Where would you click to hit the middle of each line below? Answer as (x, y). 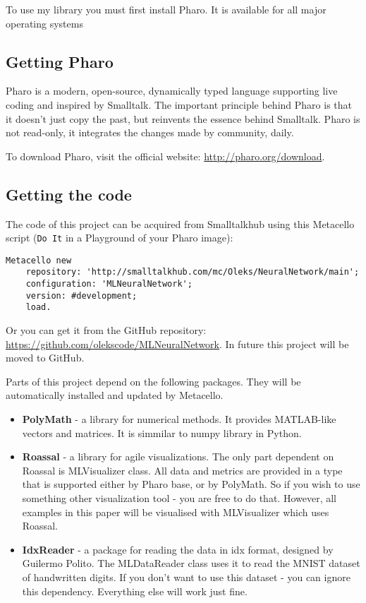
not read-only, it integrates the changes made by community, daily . (150, 132)
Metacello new (39, 260)
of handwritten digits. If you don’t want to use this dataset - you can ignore (186, 577)
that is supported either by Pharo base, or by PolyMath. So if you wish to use (191, 484)
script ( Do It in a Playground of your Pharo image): (120, 238)
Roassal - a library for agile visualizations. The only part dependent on (178, 456)
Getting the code (69, 194)
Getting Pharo (60, 61)
